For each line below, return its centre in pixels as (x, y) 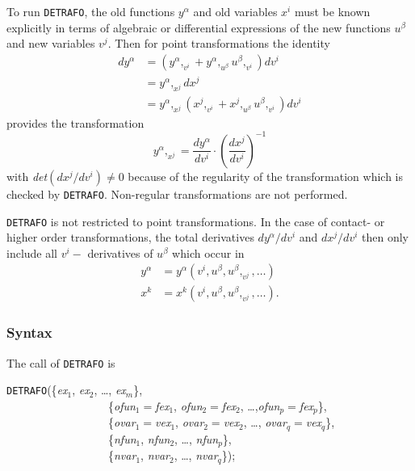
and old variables (235, 11)
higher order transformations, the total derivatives (130, 237)
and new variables (51, 43)
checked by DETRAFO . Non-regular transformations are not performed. (177, 193)
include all (32, 252)
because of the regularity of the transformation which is (265, 176)
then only (385, 237)
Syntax (29, 332)
